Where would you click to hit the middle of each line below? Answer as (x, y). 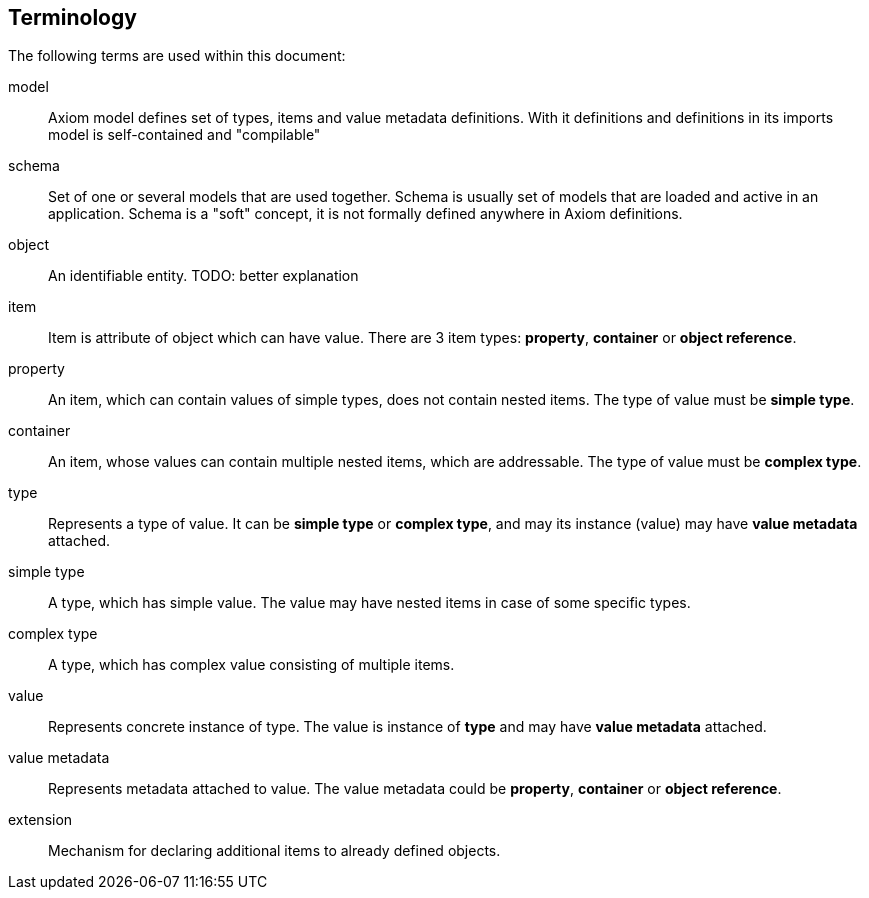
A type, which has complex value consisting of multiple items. (251, 665)
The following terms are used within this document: (177, 56)
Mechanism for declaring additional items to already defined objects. (274, 851)
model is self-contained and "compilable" (184, 135)
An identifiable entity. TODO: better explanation (203, 276)
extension (40, 820)
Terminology (72, 17)
